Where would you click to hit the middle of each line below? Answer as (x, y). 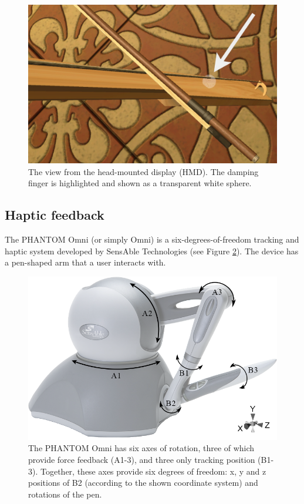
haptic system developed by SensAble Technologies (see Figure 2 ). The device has (152, 251)
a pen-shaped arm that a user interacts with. (85, 262)
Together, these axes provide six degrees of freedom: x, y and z (153, 471)
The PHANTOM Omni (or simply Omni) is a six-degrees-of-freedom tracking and (152, 239)
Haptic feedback (55, 215)
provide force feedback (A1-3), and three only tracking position (142, 460)
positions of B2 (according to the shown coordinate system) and (143, 483)
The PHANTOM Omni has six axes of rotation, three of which (141, 448)
